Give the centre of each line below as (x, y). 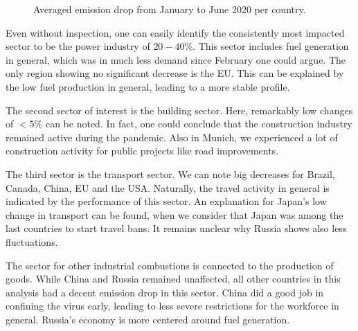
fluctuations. (32, 241)
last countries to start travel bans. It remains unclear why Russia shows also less (176, 228)
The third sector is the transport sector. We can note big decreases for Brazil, (170, 173)
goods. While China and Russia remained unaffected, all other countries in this (173, 279)
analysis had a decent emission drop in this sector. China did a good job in (165, 292)
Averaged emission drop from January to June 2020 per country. (170, 9)
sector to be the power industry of (78, 46)
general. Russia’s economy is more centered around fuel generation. (148, 319)
